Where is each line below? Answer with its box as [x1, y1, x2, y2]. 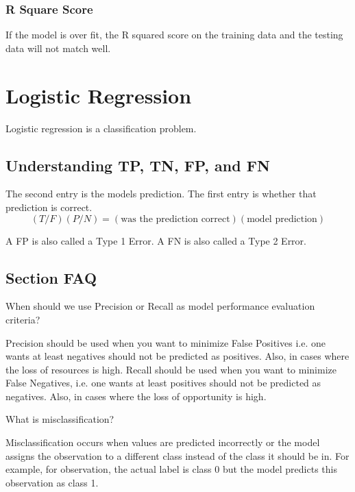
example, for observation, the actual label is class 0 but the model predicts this [5, 462, 337, 476]
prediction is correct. [5, 199, 93, 214]
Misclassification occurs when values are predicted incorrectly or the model [5, 435, 320, 450]
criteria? [5, 312, 40, 326]
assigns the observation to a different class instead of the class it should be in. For [5, 448, 350, 463]
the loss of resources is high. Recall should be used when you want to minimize [5, 362, 336, 376]
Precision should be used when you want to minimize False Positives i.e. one [5, 335, 326, 349]
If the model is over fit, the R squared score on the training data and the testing [5, 27, 343, 42]
